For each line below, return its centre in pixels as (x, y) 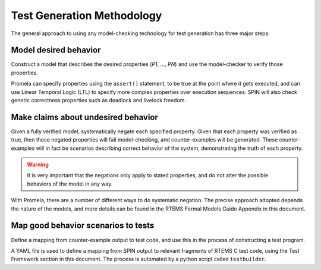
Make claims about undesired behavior (85, 117)
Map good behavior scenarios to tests (83, 226)
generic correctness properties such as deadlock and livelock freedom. (99, 101)
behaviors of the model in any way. (70, 184)
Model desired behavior (56, 50)
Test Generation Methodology (86, 15)
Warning (38, 165)
